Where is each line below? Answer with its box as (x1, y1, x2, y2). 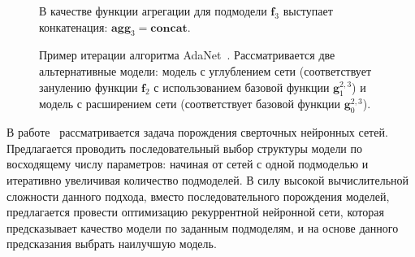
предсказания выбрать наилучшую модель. (6, 235, 217, 252)
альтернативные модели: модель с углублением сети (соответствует (39, 62, 372, 79)
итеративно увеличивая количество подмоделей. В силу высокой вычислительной (6, 171, 409, 188)
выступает (283, 2, 333, 19)
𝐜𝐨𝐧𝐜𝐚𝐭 (150, 22, 188, 34)
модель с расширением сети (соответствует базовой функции (39, 95, 341, 112)
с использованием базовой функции (153, 78, 330, 95)
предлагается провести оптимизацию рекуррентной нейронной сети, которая (6, 203, 384, 220)
